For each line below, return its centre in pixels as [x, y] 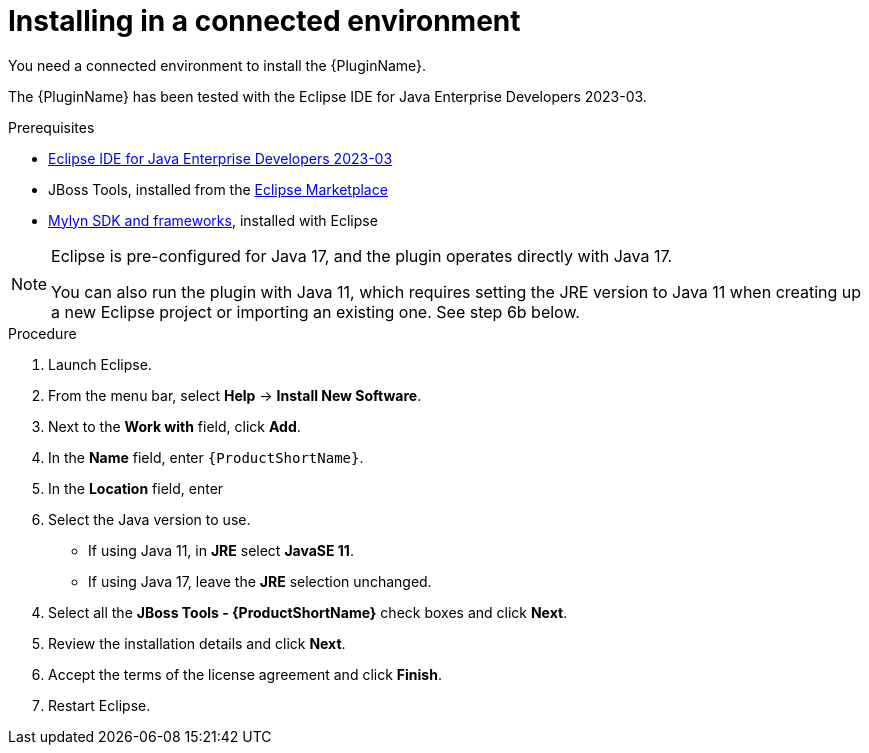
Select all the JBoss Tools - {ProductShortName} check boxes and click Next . [308, 612]
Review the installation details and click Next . [197, 643]
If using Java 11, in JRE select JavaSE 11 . [221, 550]
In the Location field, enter [136, 488]
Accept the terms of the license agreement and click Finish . [245, 674]
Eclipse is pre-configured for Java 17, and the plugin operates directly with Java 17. [362, 255]
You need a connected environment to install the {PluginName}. [217, 65]
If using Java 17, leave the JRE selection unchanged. [260, 581]
